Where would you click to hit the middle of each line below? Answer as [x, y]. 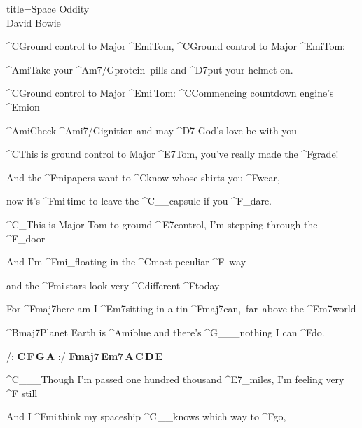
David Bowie [34, 22]
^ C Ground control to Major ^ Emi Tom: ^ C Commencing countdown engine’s [170, 93]
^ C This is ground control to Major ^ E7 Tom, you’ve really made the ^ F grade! [173, 154]
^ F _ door [26, 238]
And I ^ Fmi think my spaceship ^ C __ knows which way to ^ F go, [146, 416]
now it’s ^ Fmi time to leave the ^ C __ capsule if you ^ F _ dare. [139, 201]
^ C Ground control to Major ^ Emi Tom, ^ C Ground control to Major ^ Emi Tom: [176, 46]
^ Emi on [23, 106]
